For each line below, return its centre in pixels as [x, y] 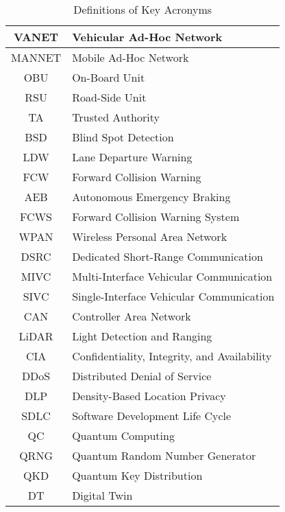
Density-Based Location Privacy [149, 396]
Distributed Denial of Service [142, 376]
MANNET [36, 57]
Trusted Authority [116, 117]
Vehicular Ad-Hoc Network [147, 37]
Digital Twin [102, 495]
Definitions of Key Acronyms [143, 9]
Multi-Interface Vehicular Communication [172, 276]
